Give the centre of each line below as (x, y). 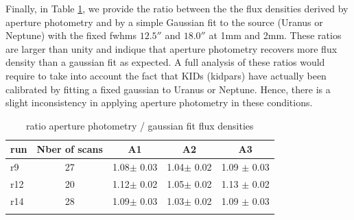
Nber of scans (70, 149)
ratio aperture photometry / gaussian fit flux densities (140, 125)
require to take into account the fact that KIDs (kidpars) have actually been (166, 75)
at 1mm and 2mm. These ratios (275, 35)
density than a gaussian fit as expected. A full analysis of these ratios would (165, 62)
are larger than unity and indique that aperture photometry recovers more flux (172, 48)
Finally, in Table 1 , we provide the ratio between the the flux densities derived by (177, 8)
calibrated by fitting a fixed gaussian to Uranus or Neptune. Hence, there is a (168, 89)
